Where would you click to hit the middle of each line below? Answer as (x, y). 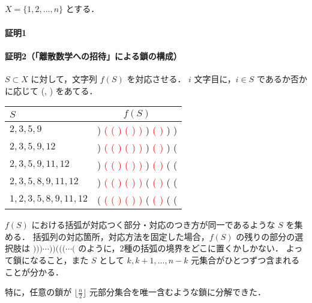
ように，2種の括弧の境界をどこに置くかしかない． (185, 248)
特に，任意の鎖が (38, 292)
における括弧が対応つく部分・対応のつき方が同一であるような (153, 225)
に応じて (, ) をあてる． (51, 90)
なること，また (59, 259)
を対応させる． (156, 78)
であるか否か (282, 78)
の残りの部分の (265, 236)
